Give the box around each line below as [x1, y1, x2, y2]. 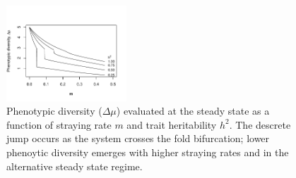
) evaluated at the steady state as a [116, 103, 270, 118]
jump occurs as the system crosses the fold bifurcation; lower [6, 131, 270, 146]
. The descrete [229, 117, 291, 132]
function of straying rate [6, 117, 112, 132]
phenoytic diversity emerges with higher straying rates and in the [6, 145, 289, 160]
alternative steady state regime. [6, 158, 143, 173]
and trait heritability [126, 117, 217, 132]
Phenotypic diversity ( [6, 103, 102, 118]
